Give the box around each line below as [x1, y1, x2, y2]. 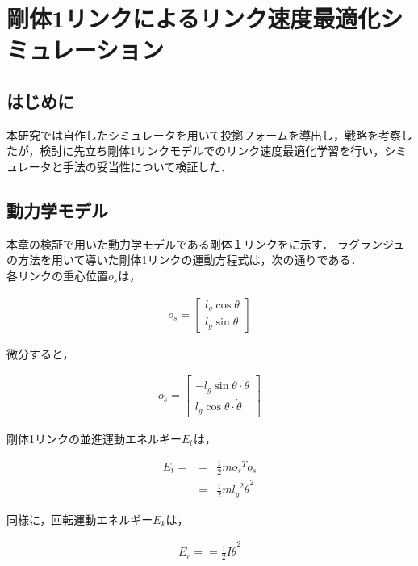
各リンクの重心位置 [6, 266, 108, 283]
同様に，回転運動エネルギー [6, 510, 153, 527]
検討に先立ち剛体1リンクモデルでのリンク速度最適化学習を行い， [40, 142, 385, 159]
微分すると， [6, 345, 74, 362]
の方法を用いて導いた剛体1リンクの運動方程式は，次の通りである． [6, 251, 362, 268]
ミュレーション [6, 33, 164, 66]
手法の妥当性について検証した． [62, 157, 232, 174]
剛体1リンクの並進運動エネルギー [6, 430, 182, 447]
